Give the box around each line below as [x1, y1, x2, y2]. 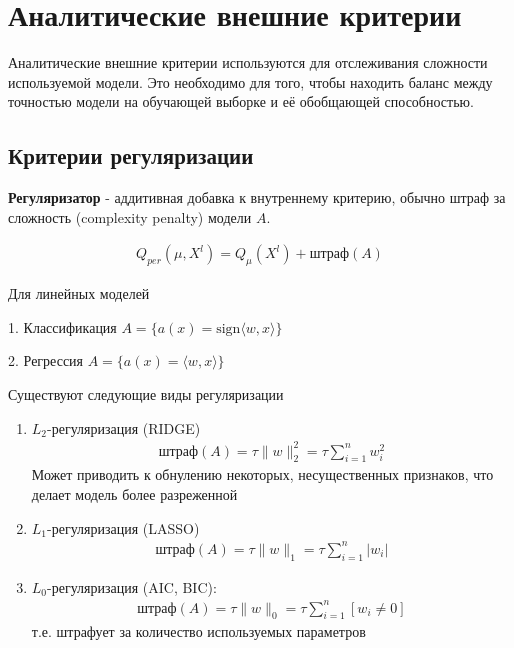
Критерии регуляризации [8, 140, 254, 171]
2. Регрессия [8, 350, 84, 371]
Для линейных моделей [8, 283, 150, 304]
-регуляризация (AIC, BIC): [47, 576, 217, 597]
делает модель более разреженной [31, 484, 238, 505]
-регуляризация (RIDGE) [47, 417, 201, 438]
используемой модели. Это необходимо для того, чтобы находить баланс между [8, 71, 493, 92]
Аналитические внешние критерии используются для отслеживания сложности [8, 52, 488, 73]
